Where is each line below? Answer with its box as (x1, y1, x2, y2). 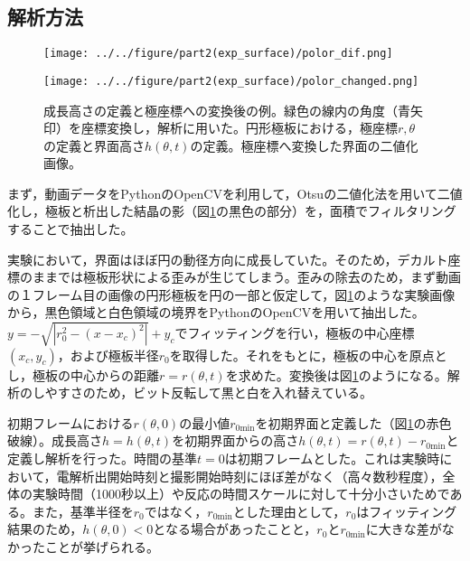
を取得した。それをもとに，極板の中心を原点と (169, 345, 447, 364)
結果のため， (7, 519, 83, 538)
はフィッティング (356, 501, 457, 520)
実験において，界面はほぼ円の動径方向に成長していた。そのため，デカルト (7, 249, 448, 268)
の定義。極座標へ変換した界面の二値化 (190, 136, 418, 154)
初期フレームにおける (7, 413, 134, 432)
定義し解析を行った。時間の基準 (7, 448, 197, 467)
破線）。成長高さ (7, 431, 102, 450)
